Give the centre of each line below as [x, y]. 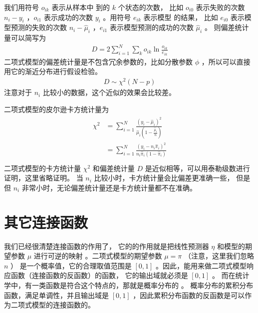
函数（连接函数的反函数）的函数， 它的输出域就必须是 [99, 275]
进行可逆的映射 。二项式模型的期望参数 [98, 256]
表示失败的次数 [220, 7]
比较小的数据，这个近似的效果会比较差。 [109, 92]
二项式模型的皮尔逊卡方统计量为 [56, 109]
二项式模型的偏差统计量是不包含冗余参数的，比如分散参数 [98, 61]
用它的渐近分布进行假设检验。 [53, 71]
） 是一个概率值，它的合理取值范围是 [71, 265]
